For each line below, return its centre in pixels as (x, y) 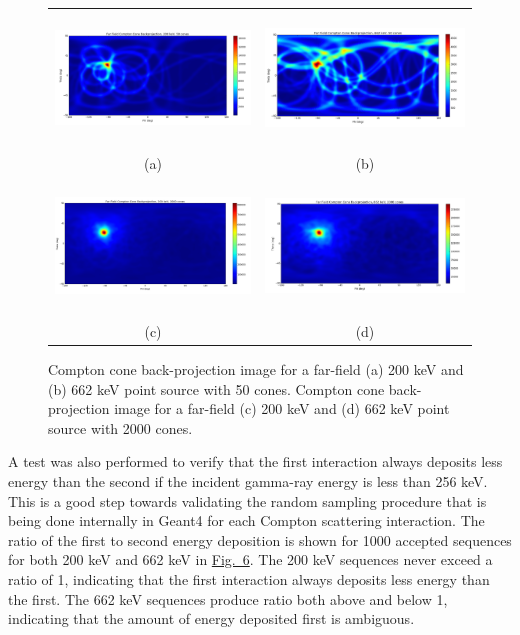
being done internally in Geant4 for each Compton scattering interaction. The (246, 520)
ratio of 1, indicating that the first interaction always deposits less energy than (249, 578)
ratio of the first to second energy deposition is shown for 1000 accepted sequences (260, 539)
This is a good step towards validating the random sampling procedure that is (247, 500)
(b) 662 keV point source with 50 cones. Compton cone (216, 388)
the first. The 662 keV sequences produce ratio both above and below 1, (228, 598)
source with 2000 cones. (120, 427)
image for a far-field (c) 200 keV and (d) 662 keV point (282, 408)
